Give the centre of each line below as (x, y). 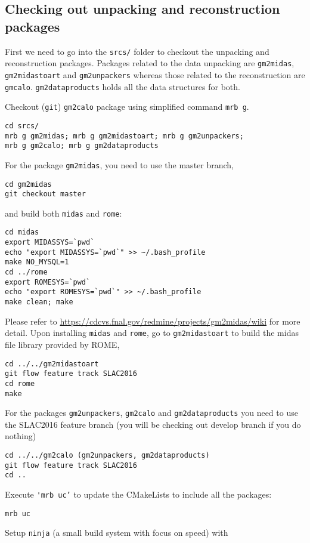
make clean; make (39, 302)
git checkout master (46, 194)
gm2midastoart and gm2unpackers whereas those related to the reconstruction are (155, 74)
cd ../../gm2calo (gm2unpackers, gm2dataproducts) (107, 456)
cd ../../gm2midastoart (52, 364)
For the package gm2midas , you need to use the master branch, (120, 164)
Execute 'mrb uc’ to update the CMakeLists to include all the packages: (138, 494)
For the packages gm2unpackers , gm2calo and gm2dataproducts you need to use (151, 413)
